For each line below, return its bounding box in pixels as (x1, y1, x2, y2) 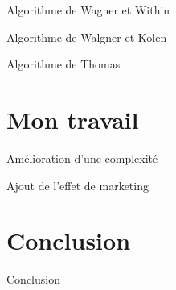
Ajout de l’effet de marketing (6, 176, 149, 193)
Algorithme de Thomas (6, 56, 121, 72)
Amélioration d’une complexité (6, 149, 158, 166)
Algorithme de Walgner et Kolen (6, 28, 167, 45)
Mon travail (6, 102, 139, 135)
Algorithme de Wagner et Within (6, 2, 170, 18)
